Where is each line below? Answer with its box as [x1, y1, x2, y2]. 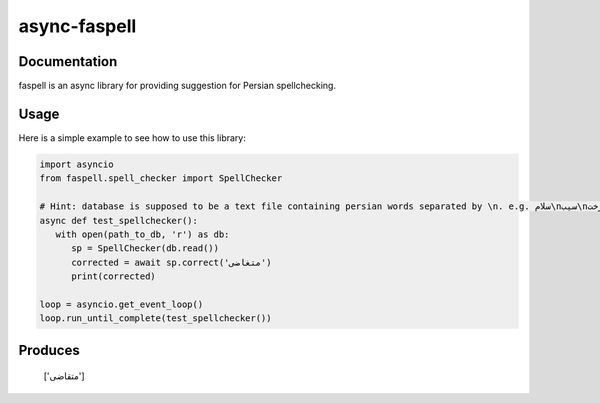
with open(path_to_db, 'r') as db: [55, 228, 230, 240]
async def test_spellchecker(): [39, 215, 199, 226]
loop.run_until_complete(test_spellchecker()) [39, 313, 272, 324]
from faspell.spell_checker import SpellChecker [39, 173, 283, 184]
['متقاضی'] [43, 370, 85, 382]
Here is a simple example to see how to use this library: [18, 131, 247, 144]
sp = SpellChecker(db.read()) [71, 243, 220, 254]
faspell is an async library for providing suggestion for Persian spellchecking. [18, 80, 337, 92]
